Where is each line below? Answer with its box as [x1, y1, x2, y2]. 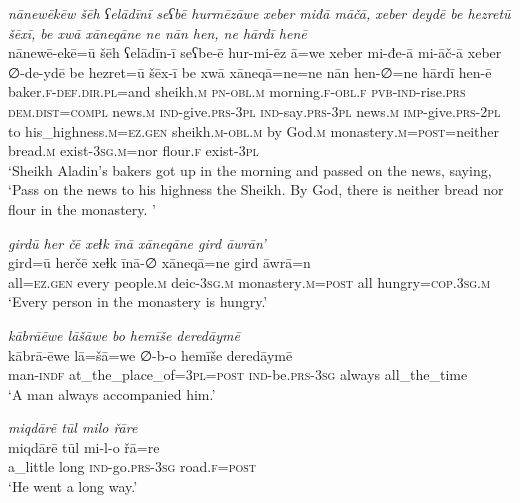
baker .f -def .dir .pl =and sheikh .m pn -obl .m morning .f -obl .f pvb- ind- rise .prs [8, 81, 466, 102]
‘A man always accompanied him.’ [8, 383, 216, 404]
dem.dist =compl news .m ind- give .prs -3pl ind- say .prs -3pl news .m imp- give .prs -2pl [8, 100, 501, 121]
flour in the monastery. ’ [8, 198, 156, 219]
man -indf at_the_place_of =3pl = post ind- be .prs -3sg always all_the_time [8, 364, 468, 385]
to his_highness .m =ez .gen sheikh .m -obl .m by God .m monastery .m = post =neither [8, 120, 499, 141]
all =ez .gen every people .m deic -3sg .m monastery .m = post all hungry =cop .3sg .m [8, 271, 491, 292]
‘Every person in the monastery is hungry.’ [8, 291, 268, 312]
